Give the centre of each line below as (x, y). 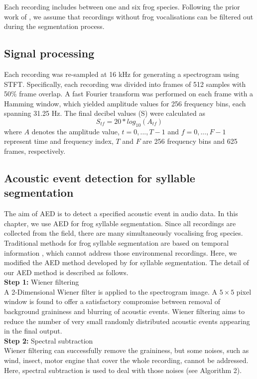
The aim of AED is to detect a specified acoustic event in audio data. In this (121, 213)
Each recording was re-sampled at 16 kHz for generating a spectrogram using (122, 74)
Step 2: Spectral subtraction (49, 340)
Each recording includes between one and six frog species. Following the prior (122, 6)
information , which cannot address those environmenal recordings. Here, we (121, 252)
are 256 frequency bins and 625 (190, 141)
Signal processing (49, 53)
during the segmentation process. (54, 26)
